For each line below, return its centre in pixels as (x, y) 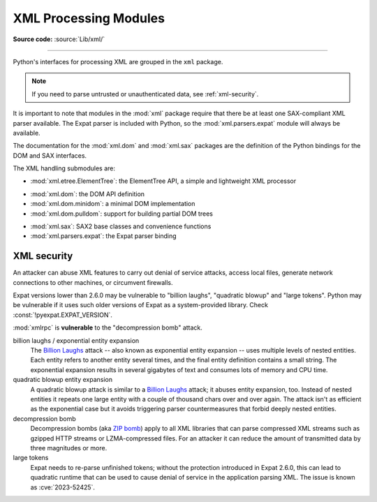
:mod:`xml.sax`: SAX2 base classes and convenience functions (121, 226)
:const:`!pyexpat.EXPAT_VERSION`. (63, 315)
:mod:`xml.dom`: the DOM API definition (88, 194)
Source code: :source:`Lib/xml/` (59, 39)
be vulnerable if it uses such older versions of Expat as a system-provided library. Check (141, 305)
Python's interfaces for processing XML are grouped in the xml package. (118, 61)
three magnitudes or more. (69, 448)
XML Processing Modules (89, 18)
